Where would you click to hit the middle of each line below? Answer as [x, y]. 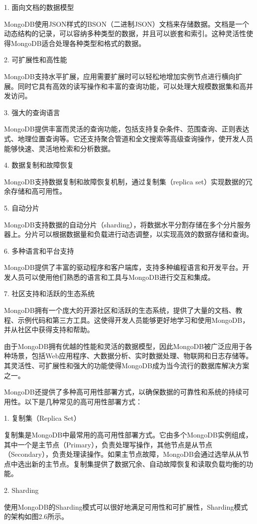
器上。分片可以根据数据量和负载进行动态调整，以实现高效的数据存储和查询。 [128, 234]
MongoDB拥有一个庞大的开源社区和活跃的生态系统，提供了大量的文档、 [120, 310]
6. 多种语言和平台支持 [39, 250]
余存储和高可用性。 [35, 191]
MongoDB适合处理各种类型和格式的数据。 [78, 43]
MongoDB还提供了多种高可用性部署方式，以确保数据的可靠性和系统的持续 [123, 392]
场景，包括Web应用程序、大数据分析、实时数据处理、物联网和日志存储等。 [132, 356]
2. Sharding [21, 490]
